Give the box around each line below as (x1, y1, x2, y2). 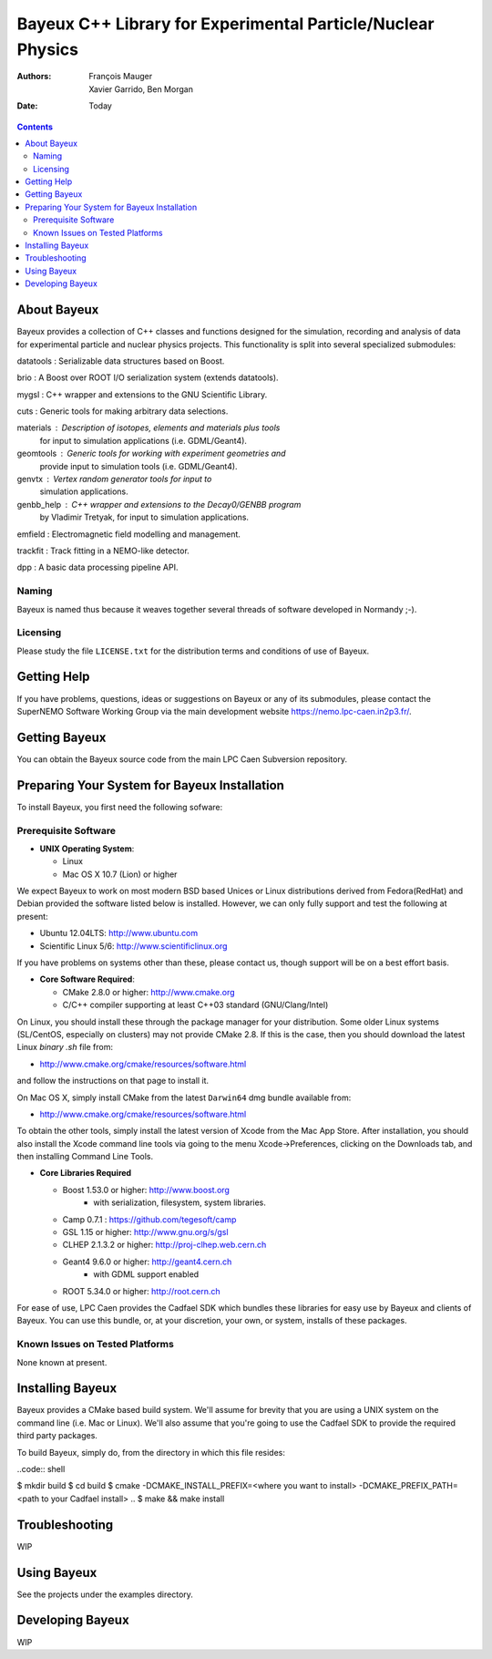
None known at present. (16, 1356, 108, 1367)
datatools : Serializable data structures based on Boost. (16, 355, 225, 366)
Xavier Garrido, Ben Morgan (88, 83, 193, 95)
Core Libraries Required (39, 1168, 132, 1179)
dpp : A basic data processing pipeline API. (16, 562, 179, 573)
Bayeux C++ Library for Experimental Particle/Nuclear (16, 14, 435, 34)
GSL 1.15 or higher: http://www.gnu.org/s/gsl (62, 1227, 229, 1238)
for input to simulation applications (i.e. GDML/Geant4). (39, 435, 248, 446)
